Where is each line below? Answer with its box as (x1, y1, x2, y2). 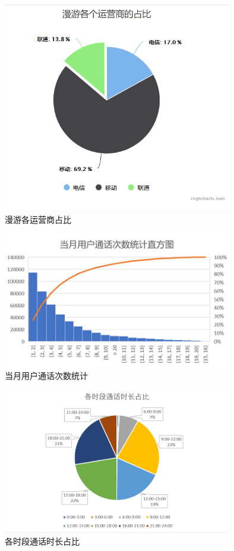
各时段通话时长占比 (5, 535, 80, 547)
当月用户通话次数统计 (5, 369, 88, 381)
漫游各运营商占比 (5, 213, 71, 225)
